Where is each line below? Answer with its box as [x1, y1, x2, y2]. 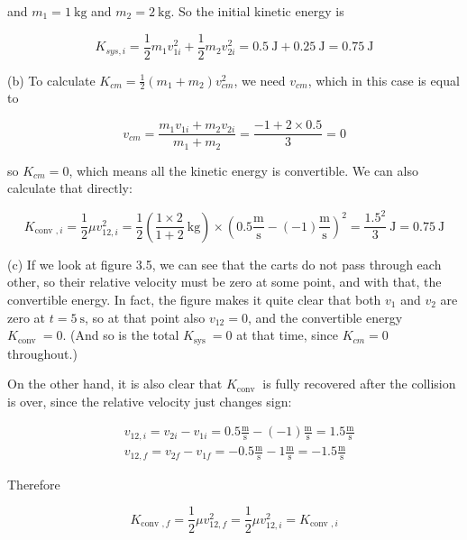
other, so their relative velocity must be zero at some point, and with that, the [7, 272, 442, 291]
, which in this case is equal [307, 70, 460, 89]
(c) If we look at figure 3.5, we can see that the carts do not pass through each [7, 254, 442, 273]
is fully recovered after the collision [262, 374, 456, 393]
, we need [233, 70, 286, 89]
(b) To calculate [7, 70, 96, 89]
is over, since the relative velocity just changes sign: [7, 391, 292, 410]
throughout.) [7, 343, 78, 362]
